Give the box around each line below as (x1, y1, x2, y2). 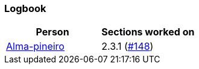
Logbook (4, 2, 46, 14)
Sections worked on (101, 26, 195, 38)
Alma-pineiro (6, 40, 65, 53)
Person (36, 26, 69, 38)
